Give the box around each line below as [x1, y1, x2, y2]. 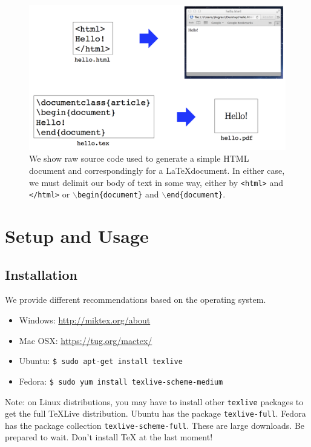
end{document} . [166, 188, 226, 200]
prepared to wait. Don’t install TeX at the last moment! [5, 431, 213, 443]
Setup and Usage [5, 223, 149, 248]
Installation [5, 265, 77, 283]
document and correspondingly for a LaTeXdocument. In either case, [29, 164, 285, 176]
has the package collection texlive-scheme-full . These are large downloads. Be [5, 419, 305, 431]
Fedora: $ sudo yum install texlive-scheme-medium [19, 374, 223, 387]
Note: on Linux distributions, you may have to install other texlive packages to [5, 395, 304, 408]
